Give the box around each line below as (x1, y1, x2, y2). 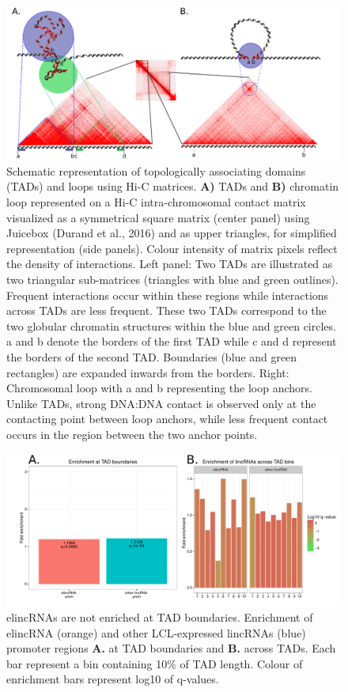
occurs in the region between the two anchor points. (6, 425, 258, 442)
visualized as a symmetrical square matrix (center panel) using (6, 209, 310, 225)
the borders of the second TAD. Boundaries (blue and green (6, 348, 297, 365)
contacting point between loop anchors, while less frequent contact (6, 410, 328, 427)
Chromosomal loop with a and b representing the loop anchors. (6, 380, 312, 396)
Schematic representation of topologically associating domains (6, 162, 306, 179)
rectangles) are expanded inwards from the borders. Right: (6, 364, 289, 380)
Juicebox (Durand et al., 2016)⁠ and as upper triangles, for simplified (6, 225, 337, 241)
